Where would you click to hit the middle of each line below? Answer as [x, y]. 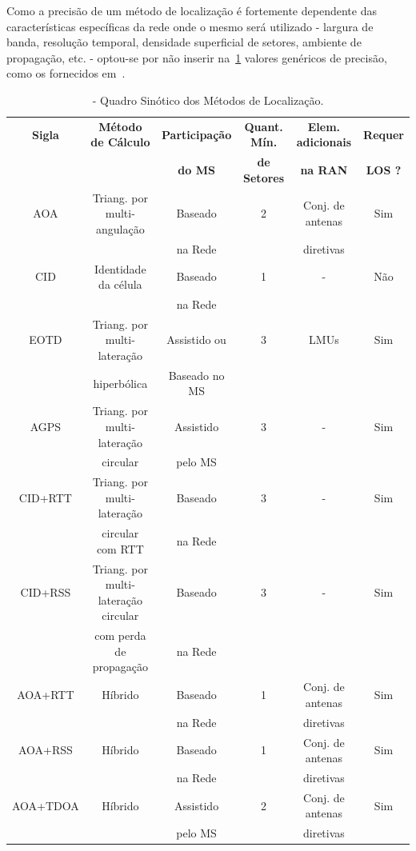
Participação [197, 134]
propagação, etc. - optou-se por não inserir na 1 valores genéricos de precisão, [197, 57]
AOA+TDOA [46, 805]
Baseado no [196, 375]
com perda [120, 635]
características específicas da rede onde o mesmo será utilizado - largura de [190, 26]
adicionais [324, 142]
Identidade [120, 268]
